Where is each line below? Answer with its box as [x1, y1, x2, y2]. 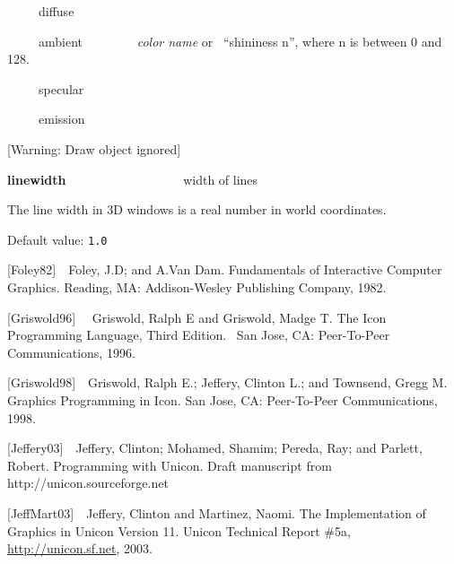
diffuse [38, 2, 74, 20]
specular [38, 79, 84, 98]
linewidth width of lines [7, 169, 258, 188]
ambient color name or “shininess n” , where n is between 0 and [38, 31, 442, 50]
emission [38, 109, 85, 128]
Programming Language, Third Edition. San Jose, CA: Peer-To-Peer [7, 325, 390, 344]
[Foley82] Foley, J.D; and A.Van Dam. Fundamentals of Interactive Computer [7, 260, 442, 279]
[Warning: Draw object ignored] [7, 139, 181, 158]
